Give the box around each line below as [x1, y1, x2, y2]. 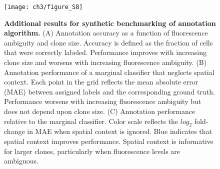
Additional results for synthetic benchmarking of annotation [4, 17, 216, 28]
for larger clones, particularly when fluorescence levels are [4, 145, 180, 156]
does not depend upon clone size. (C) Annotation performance [4, 106, 195, 116]
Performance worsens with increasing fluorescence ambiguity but [4, 96, 201, 106]
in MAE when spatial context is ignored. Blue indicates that [27, 126, 212, 136]
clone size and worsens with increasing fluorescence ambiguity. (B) [4, 57, 207, 67]
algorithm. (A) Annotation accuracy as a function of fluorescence [4, 27, 208, 38]
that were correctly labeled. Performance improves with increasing [4, 47, 207, 57]
